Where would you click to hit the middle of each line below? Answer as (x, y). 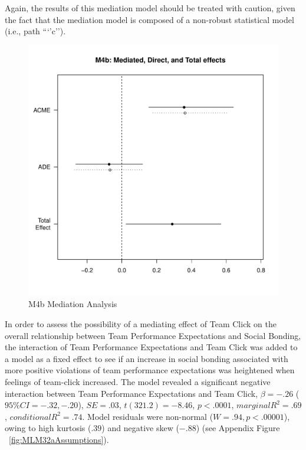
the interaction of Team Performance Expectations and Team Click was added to (151, 347)
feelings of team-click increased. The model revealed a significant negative (138, 381)
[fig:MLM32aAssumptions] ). (59, 439)
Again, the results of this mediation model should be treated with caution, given (150, 8)
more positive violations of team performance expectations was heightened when (150, 370)
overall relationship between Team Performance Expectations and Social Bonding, (153, 335)
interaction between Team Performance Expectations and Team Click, (131, 393)
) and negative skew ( (140, 428)
